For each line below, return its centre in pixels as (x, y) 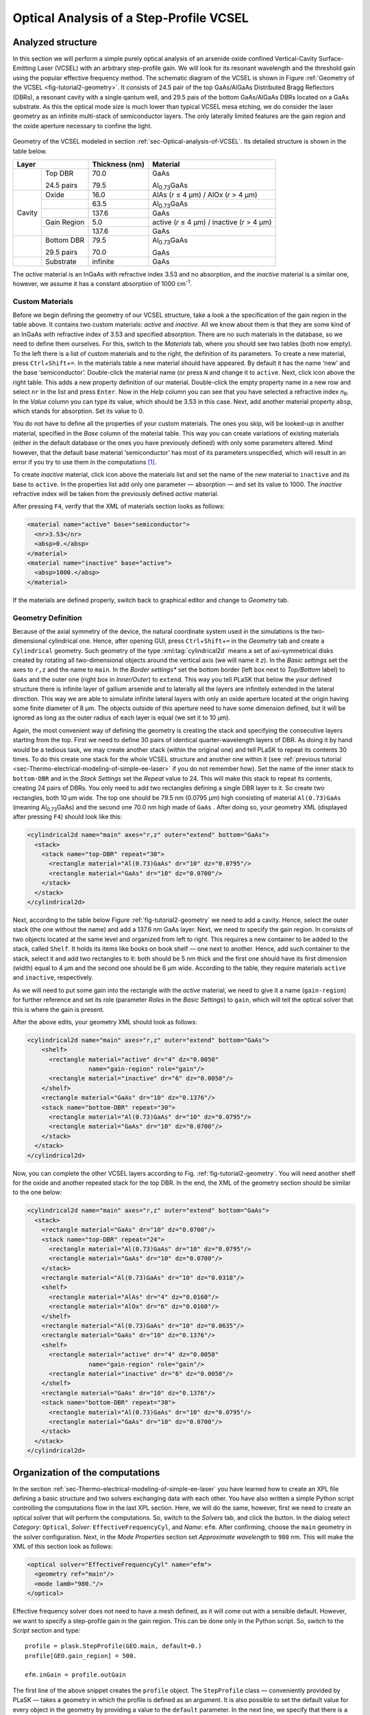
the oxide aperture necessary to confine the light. (82, 126)
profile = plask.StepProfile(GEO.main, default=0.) (113, 1646)
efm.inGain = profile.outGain (76, 1675)
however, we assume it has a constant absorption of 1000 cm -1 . (102, 283)
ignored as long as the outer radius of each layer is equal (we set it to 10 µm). (122, 718)
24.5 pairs (62, 185)
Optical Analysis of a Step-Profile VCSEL (131, 18)
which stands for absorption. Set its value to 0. (78, 411)
